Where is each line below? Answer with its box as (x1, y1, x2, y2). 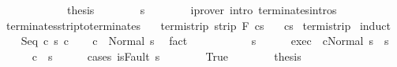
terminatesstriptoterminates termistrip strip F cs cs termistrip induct (6, 17, 391, 33)
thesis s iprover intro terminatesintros (66, 2, 337, 17)
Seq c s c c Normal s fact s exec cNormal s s (21, 32, 389, 49)
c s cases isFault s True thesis (32, 47, 301, 64)
